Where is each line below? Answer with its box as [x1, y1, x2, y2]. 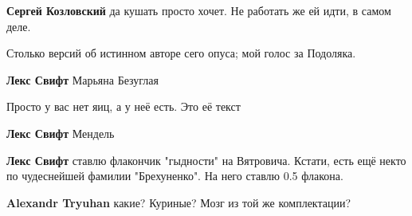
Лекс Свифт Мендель [6, 124, 115, 141]
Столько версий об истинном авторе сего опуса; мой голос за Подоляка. [6, 45, 356, 61]
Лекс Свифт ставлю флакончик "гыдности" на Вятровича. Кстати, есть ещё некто [6, 151, 406, 168]
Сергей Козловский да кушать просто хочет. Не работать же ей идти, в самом [6, 2, 391, 18]
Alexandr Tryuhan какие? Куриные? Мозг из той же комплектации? [6, 194, 351, 210]
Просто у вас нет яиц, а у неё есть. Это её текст [6, 98, 241, 115]
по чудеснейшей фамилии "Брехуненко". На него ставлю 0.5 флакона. [6, 167, 343, 184]
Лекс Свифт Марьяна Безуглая [6, 71, 159, 88]
